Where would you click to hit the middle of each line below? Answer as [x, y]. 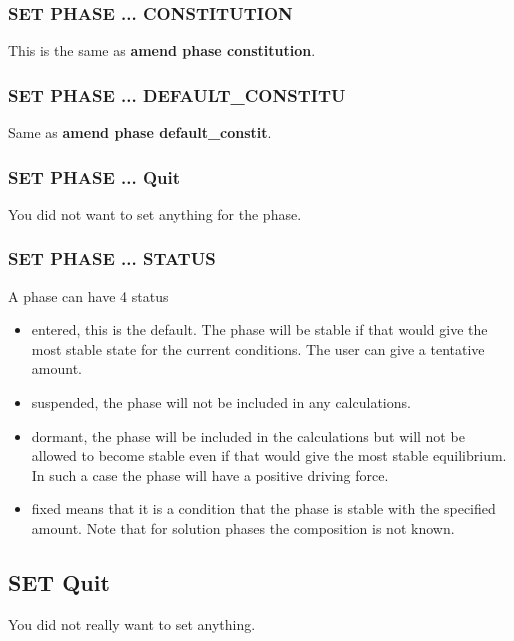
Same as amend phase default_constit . [140, 132]
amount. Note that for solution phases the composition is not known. [243, 528]
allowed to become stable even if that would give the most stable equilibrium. [269, 455]
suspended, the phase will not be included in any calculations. [221, 402]
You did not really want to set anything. [132, 623]
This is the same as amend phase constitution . [162, 50]
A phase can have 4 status [88, 295]
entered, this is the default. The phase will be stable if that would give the [259, 329]
